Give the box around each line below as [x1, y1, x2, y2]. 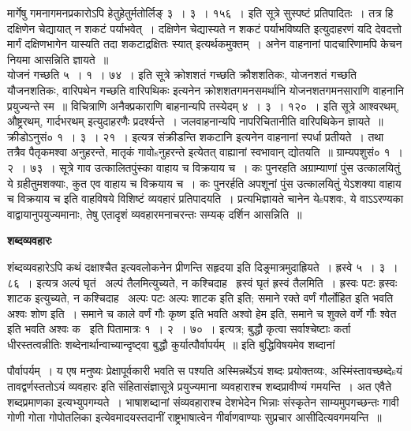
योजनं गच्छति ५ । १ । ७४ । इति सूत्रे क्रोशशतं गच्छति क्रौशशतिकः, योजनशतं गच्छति [7, 66, 357, 83]
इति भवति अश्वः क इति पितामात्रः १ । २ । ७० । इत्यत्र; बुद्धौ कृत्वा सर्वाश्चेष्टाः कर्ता [7, 320, 351, 337]
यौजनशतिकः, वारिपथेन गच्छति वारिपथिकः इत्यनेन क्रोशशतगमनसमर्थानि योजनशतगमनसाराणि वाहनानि [7, 81, 405, 98]
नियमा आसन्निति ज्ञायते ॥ [7, 51, 109, 67]
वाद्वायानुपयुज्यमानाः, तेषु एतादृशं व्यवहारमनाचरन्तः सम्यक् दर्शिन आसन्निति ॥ [7, 205, 302, 222]
